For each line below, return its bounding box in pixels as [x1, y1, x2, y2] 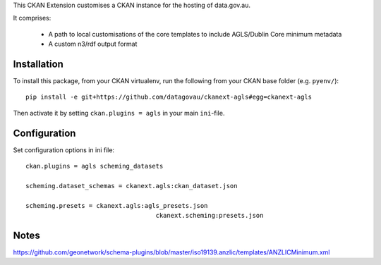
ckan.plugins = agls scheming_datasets [25, 162, 164, 171]
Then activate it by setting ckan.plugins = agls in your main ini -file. [13, 109, 225, 117]
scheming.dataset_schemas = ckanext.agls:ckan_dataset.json [25, 182, 238, 190]
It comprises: [13, 14, 52, 23]
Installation [13, 58, 64, 70]
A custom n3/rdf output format [48, 39, 138, 49]
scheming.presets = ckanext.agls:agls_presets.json [25, 202, 208, 209]
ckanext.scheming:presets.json [155, 211, 264, 220]
